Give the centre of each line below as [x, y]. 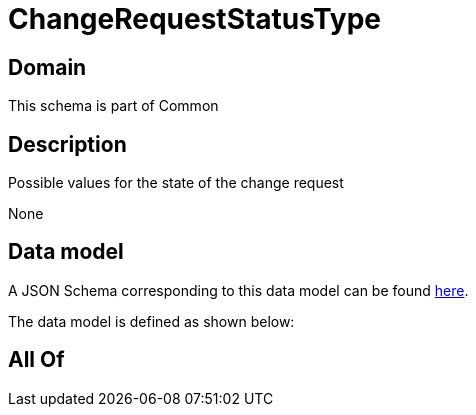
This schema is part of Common [113, 106]
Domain [47, 67]
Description [67, 144]
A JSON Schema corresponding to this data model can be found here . [238, 290]
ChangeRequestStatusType [195, 19]
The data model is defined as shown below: [151, 321]
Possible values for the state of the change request [176, 183]
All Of [36, 360]
